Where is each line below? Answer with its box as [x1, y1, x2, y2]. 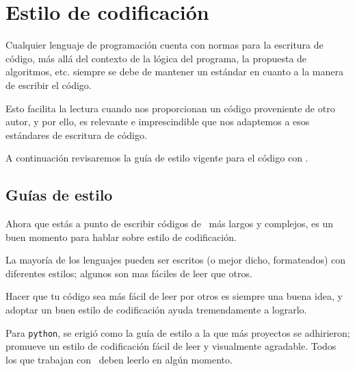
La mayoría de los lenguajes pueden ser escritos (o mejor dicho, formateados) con [5, 253, 346, 267]
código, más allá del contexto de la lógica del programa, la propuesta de [5, 51, 307, 65]
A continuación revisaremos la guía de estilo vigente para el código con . [5, 151, 308, 165]
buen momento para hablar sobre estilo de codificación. [5, 229, 237, 244]
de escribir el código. [5, 77, 92, 92]
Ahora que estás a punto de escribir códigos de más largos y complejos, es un [5, 216, 334, 231]
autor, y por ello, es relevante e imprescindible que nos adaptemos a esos [5, 114, 310, 129]
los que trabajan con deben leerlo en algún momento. [5, 352, 233, 366]
